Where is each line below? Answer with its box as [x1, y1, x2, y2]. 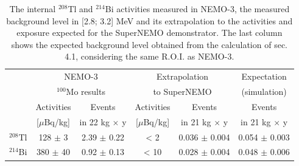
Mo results [66, 85, 105, 98]
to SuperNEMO [153, 85, 212, 98]
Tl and [68, 2, 93, 15]
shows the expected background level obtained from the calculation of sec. [11, 38, 287, 50]
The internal [9, 2, 56, 15]
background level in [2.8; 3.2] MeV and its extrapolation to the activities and [6, 14, 293, 27]
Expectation [241, 70, 287, 83]
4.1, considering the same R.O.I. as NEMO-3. [65, 50, 234, 63]
